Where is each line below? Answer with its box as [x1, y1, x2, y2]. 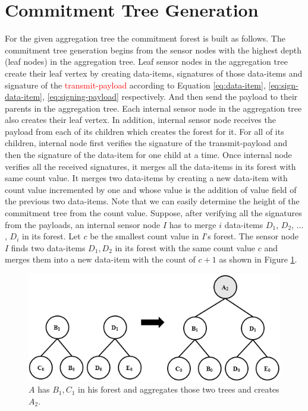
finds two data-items [11, 241, 86, 254]
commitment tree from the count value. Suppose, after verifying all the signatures [5, 207, 302, 219]
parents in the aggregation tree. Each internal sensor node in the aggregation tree [5, 102, 302, 114]
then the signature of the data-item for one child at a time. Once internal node [5, 148, 292, 161]
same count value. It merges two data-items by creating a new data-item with [5, 172, 288, 184]
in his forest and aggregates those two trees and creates [78, 383, 279, 396]
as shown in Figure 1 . [219, 253, 297, 265]
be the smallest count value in [90, 230, 199, 242]
